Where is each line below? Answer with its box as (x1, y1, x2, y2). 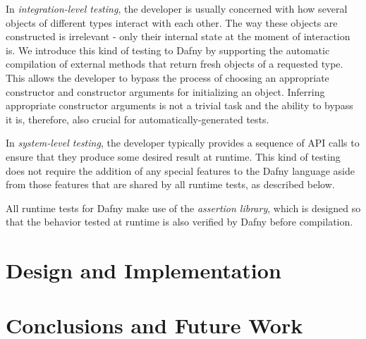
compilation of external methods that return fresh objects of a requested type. (6, 56, 343, 71)
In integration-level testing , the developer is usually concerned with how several (6, 1, 348, 16)
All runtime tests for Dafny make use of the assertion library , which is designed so (6, 200, 361, 215)
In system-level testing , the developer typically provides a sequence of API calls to (6, 135, 360, 150)
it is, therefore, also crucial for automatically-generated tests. (6, 111, 269, 126)
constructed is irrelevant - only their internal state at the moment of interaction (6, 29, 350, 44)
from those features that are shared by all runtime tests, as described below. (6, 177, 335, 192)
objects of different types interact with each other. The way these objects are (6, 15, 338, 30)
